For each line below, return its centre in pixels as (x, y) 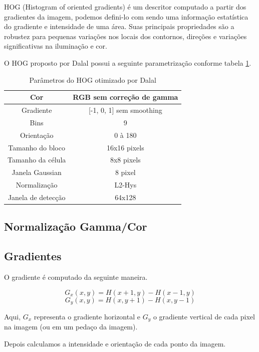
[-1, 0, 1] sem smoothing (125, 110)
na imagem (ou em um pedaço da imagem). (71, 327)
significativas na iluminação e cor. (56, 46)
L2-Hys (125, 185)
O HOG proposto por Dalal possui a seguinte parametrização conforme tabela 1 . (128, 62)
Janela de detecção (37, 197)
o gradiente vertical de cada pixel (204, 317)
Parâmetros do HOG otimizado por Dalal (93, 79)
